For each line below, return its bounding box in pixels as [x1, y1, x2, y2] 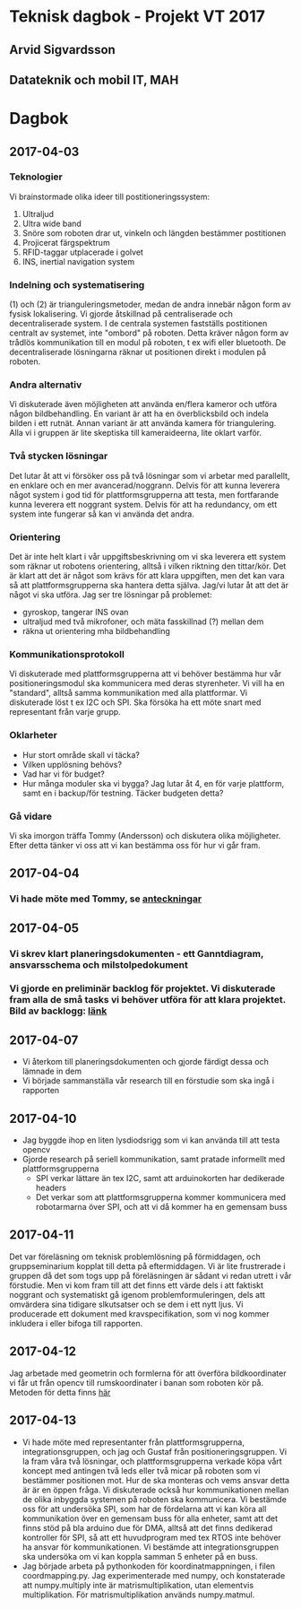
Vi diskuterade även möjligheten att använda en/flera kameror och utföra [9, 399, 278, 410]
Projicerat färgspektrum [21, 237, 110, 248]
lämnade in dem [21, 1065, 82, 1077]
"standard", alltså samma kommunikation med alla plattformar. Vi [9, 688, 248, 699]
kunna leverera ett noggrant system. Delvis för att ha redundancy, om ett [9, 499, 278, 509]
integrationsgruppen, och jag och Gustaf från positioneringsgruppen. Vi [21, 1446, 288, 1457]
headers [35, 1182, 67, 1194]
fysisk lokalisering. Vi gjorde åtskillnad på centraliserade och [9, 309, 233, 319]
